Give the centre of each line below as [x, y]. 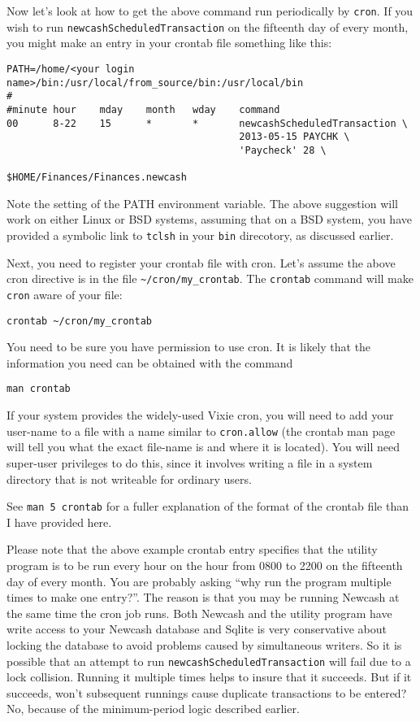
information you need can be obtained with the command [150, 362]
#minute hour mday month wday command [143, 109]
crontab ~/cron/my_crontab [79, 321]
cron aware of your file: [65, 294]
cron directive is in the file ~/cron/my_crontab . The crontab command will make [210, 278]
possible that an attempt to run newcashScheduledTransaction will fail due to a [209, 661]
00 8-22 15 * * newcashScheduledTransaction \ [207, 123]
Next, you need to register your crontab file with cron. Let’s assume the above [201, 262]
